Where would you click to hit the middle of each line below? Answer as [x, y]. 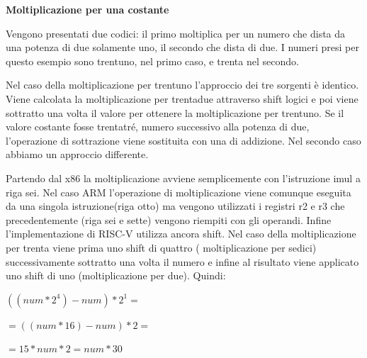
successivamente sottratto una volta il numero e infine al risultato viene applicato [182, 261]
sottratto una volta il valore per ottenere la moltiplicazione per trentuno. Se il [175, 112]
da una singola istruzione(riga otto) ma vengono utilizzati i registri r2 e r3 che [175, 206]
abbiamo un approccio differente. [77, 154]
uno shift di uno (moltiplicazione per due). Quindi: [116, 275]
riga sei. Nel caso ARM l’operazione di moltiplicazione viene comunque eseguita [179, 192]
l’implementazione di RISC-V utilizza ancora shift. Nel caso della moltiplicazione [181, 234]
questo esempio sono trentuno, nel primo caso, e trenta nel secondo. [152, 61]
